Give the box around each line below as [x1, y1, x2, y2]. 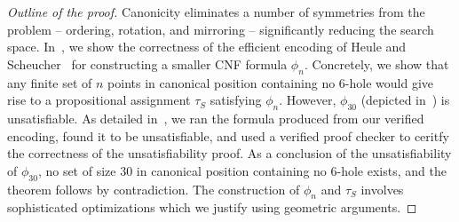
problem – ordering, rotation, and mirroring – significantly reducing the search [7, 20, 434, 38]
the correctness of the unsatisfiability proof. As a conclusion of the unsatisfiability [7, 144, 452, 163]
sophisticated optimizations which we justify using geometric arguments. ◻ [7, 198, 417, 217]
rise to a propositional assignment [7, 91, 191, 109]
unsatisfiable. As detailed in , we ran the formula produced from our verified [7, 108, 424, 127]
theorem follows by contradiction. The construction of [7, 179, 300, 198]
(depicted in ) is [360, 91, 450, 109]
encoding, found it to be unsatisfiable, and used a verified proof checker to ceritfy [7, 126, 449, 145]
